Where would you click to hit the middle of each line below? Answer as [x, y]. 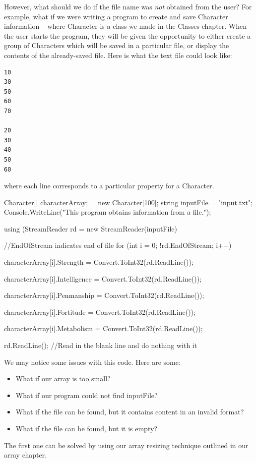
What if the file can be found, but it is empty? [86, 428]
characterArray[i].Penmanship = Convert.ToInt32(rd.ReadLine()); [104, 295]
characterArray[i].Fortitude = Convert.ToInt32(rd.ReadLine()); [100, 312]
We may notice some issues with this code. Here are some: [92, 362]
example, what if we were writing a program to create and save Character [116, 16]
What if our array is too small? [63, 378]
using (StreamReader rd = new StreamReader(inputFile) [91, 228]
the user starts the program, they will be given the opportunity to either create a [128, 35]
